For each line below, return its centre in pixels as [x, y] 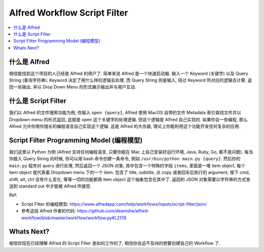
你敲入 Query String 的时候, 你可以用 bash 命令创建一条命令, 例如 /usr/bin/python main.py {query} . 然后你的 [125, 159]
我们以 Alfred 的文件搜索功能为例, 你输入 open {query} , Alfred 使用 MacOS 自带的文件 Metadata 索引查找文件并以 [125, 113]
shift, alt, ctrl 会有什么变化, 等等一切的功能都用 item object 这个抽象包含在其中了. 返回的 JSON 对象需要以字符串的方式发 [130, 179]
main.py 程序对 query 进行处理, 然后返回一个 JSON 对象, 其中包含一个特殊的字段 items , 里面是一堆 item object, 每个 [127, 166]
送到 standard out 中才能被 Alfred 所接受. [50, 186]
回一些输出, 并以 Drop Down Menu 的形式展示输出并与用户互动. [73, 87]
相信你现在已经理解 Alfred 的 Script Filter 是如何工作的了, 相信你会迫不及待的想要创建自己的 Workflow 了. [115, 243]
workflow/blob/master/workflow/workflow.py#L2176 [74, 218]
